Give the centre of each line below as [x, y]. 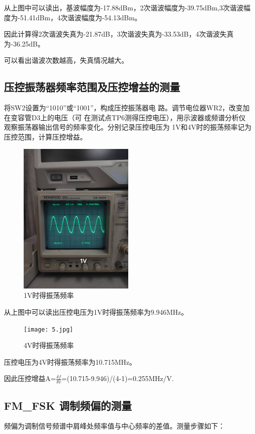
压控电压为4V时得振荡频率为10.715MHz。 [70, 362]
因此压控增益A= [30, 378]
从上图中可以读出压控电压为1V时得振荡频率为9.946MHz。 [96, 312]
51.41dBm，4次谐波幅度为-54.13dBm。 [81, 17]
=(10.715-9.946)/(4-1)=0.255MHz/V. [118, 378]
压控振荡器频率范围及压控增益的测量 [92, 87]
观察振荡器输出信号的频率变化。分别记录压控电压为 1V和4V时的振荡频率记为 [128, 127]
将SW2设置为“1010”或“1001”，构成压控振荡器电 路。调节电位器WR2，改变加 [127, 108]
